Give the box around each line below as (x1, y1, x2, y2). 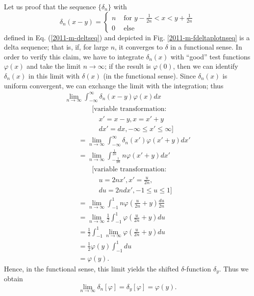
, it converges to (115, 42, 163, 52)
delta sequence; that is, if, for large (4, 42, 108, 52)
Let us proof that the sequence (4, 1, 96, 11)
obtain (4, 273, 23, 284)
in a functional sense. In (170, 42, 242, 52)
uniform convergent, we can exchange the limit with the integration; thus (4, 80, 224, 90)
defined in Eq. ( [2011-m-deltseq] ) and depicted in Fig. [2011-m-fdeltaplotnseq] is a (4, 32, 250, 42)
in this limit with (28, 70, 80, 81)
